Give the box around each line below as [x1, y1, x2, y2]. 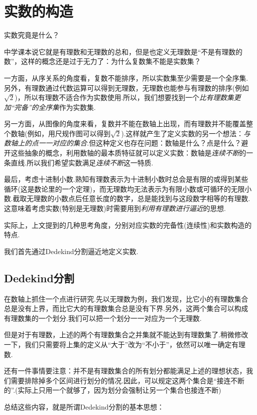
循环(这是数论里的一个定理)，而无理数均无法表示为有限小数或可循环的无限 [4, 183, 245, 194]
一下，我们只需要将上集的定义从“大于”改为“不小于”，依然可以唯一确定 [4, 339, 232, 349]
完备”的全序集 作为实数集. [14, 102, 96, 112]
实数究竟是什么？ [4, 30, 59, 40]
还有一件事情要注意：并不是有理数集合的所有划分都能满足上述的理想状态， [4, 365, 246, 376]
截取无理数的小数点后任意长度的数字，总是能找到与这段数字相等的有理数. [12, 193, 250, 204]
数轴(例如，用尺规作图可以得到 [10, 128, 111, 138]
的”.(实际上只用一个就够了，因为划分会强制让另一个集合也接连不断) [4, 385, 221, 395]
